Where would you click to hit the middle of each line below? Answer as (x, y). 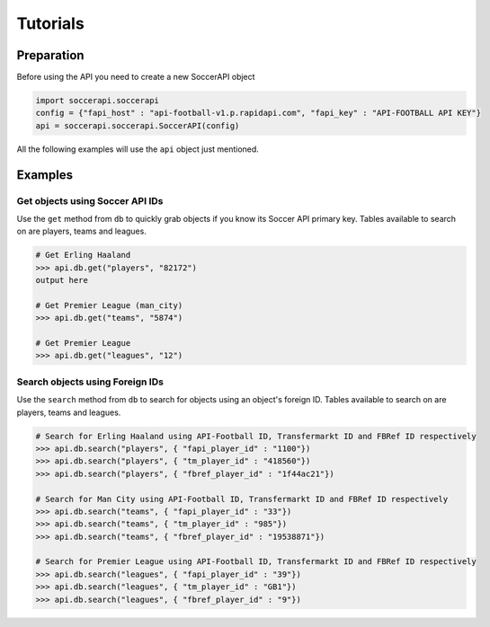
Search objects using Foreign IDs (90, 382)
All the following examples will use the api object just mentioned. (138, 149)
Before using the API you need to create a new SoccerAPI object (136, 77)
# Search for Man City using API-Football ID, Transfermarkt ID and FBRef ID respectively (242, 499)
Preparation (50, 55)
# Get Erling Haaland (83, 255)
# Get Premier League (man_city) (109, 305)
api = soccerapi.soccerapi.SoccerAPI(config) (138, 125)
